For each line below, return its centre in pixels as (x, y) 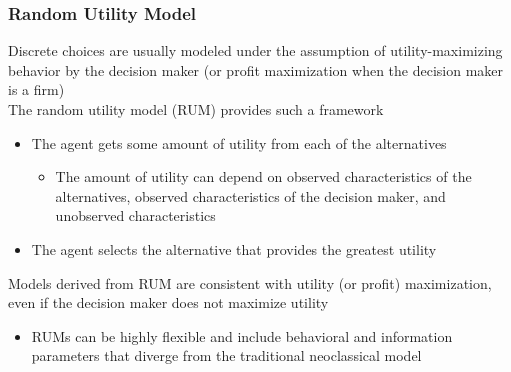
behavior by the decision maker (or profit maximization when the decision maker (256, 69)
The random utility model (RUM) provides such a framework (196, 109)
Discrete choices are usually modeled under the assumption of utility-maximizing (255, 50)
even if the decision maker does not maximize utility (168, 302)
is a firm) (36, 89)
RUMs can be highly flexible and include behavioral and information (242, 335)
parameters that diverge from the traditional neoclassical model (226, 355)
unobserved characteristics (135, 215)
